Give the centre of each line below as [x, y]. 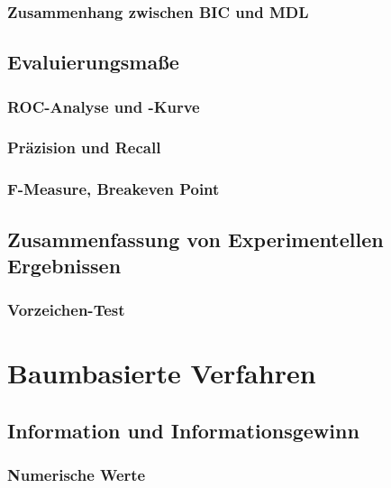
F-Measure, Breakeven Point [114, 189]
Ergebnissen [64, 265]
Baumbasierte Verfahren [162, 373]
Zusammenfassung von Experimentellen [195, 239]
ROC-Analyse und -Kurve [104, 106]
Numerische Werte [77, 475]
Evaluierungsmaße [93, 62]
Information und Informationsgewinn [183, 430]
